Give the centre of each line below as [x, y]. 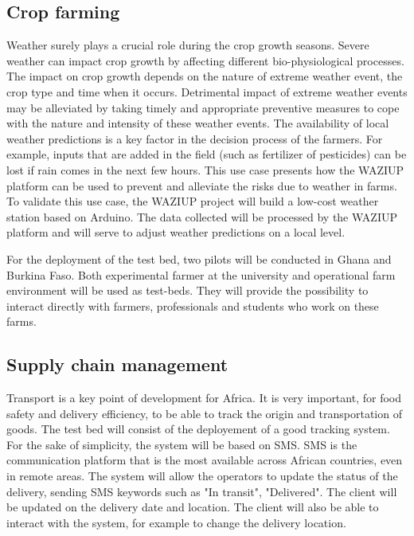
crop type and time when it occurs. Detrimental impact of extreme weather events [207, 91]
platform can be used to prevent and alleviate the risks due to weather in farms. [202, 185]
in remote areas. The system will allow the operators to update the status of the [202, 476]
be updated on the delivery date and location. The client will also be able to [193, 507]
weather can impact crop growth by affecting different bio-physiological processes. [205, 60]
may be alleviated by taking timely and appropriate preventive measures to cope [203, 107]
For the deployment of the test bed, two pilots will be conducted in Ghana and [199, 258]
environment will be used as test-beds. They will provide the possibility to [187, 290]
